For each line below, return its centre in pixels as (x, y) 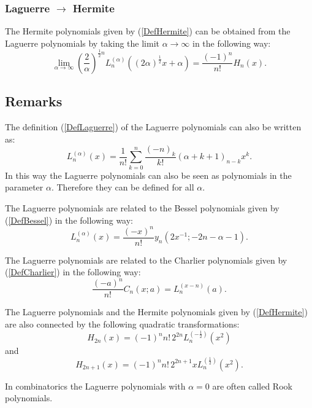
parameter (24, 187)
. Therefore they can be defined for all (123, 187)
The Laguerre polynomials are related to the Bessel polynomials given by (142, 207)
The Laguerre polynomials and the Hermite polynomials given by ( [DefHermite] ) (156, 312)
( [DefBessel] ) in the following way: (69, 220)
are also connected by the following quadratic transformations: (122, 324)
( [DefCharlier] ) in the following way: (73, 272)
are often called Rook (252, 386)
